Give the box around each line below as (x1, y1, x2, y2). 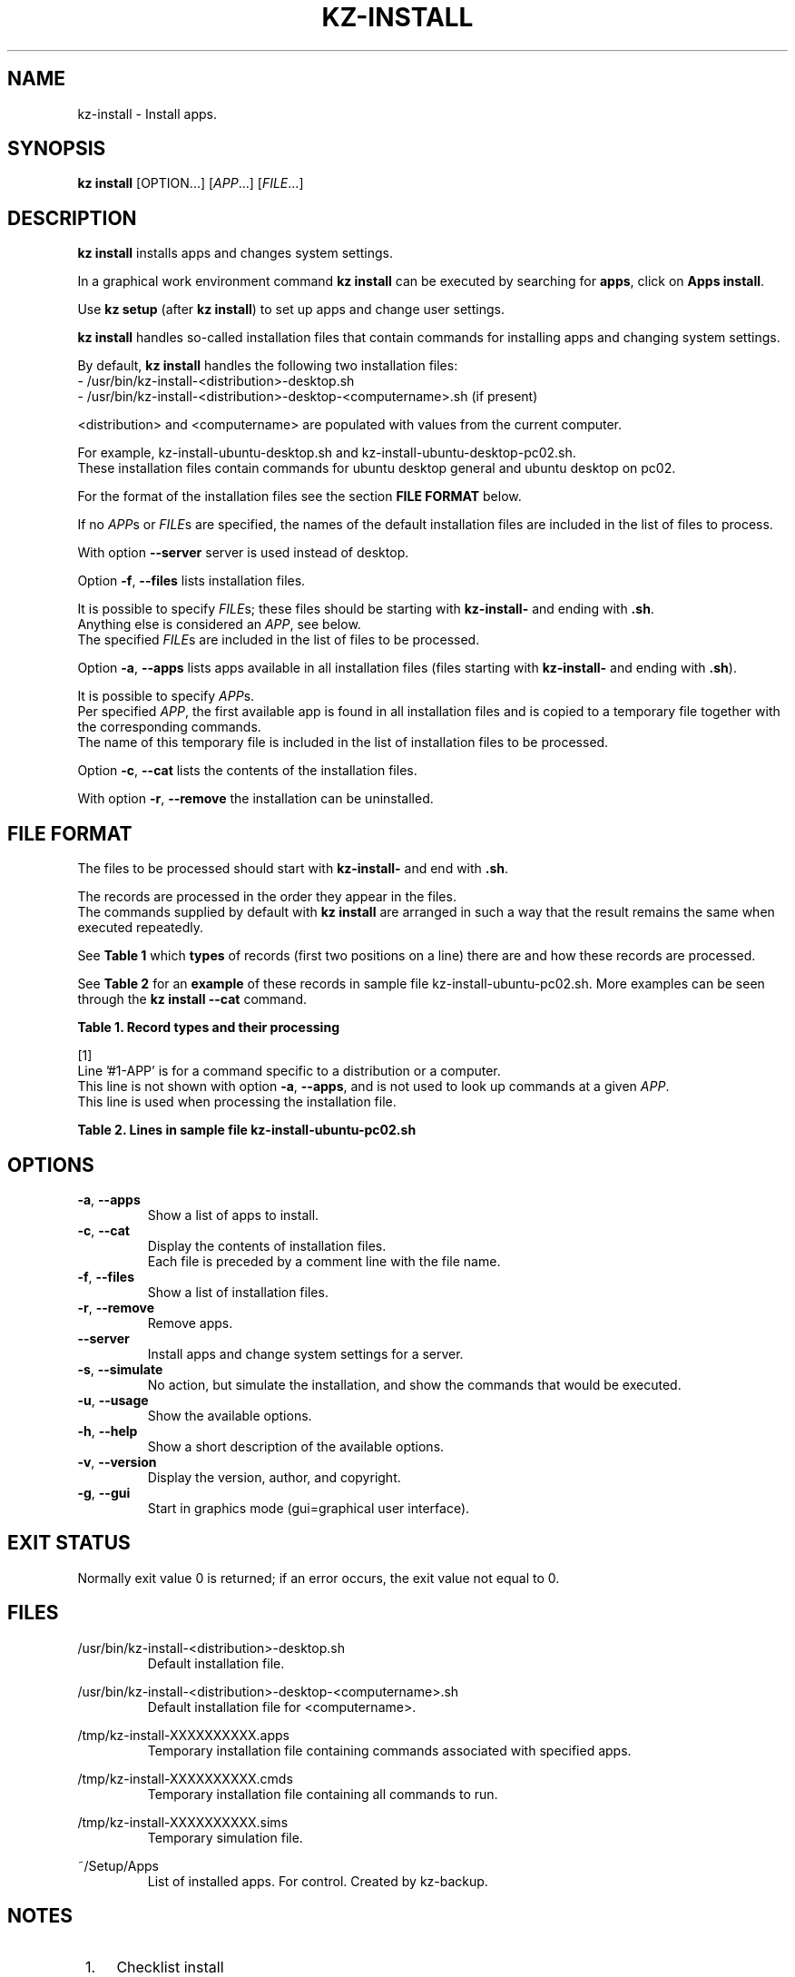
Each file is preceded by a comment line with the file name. (147, 1253, 501, 1269)
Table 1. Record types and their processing (77, 1019, 339, 1036)
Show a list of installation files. (147, 1284, 329, 1300)
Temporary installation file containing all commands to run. (147, 1785, 498, 1802)
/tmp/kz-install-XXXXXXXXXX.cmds (77, 1770, 293, 1786)
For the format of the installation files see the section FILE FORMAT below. (77, 488, 522, 505)
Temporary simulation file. (147, 1829, 303, 1845)
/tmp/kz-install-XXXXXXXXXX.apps (77, 1726, 290, 1743)
